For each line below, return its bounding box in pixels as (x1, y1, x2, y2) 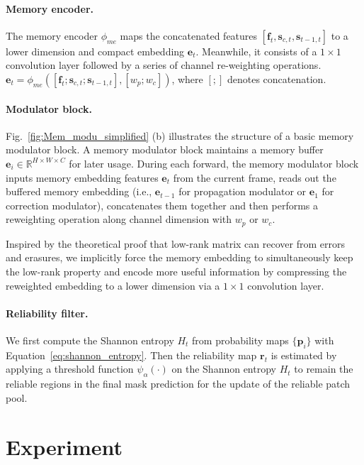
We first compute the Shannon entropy (6, 332, 174, 347)
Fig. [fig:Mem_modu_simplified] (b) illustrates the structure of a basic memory (6, 128, 354, 143)
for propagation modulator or (178, 184, 307, 199)
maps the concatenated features (120, 28, 258, 43)
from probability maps (192, 332, 289, 347)
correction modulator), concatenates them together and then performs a (6, 197, 318, 212)
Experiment (6, 432, 123, 461)
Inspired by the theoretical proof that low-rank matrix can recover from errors (6, 236, 345, 251)
